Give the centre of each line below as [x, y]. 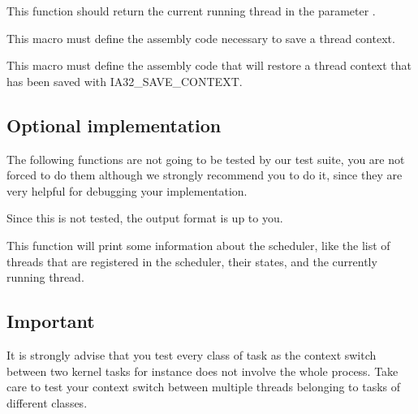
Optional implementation [114, 125]
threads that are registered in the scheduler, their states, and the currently [192, 261]
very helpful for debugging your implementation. [127, 190]
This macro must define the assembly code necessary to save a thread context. [201, 38]
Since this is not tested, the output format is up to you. [145, 218]
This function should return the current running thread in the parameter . [191, 11]
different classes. [47, 402]
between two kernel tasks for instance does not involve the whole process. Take [203, 371]
